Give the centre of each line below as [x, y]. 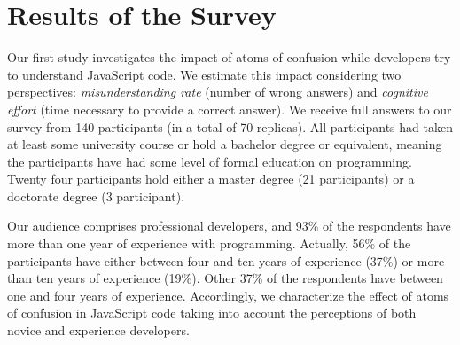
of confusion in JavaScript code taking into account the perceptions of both [212, 313]
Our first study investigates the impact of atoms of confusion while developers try [229, 57]
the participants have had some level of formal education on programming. [210, 161]
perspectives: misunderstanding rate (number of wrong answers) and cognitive [218, 92]
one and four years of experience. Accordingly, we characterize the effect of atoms [228, 295]
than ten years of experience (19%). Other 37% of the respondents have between [225, 278]
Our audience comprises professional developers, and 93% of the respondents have [229, 226]
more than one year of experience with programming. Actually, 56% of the [209, 243]
